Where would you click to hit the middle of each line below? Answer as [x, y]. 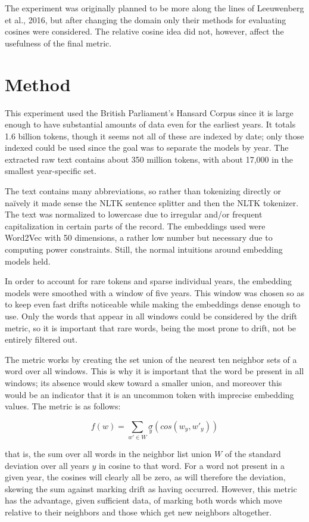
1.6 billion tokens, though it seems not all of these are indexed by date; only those [154, 136]
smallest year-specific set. [51, 171]
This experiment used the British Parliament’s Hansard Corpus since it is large [149, 112]
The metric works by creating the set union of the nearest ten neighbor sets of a [151, 359]
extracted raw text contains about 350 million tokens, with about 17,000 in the [149, 159]
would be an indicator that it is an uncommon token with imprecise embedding [149, 394]
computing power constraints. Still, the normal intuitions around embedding [144, 249]
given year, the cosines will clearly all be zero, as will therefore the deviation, [145, 477]
